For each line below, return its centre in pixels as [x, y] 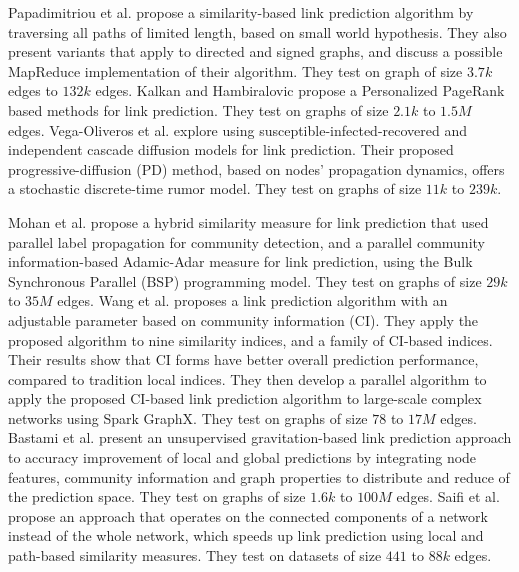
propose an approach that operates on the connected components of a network [248, 515]
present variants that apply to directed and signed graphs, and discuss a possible [255, 51]
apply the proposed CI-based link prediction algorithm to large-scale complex [245, 398]
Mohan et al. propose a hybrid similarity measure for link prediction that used [248, 221]
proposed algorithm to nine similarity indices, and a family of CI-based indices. [250, 339]
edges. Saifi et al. [448, 496]
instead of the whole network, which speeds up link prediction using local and [246, 535]
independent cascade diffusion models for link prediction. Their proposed [231, 149]
